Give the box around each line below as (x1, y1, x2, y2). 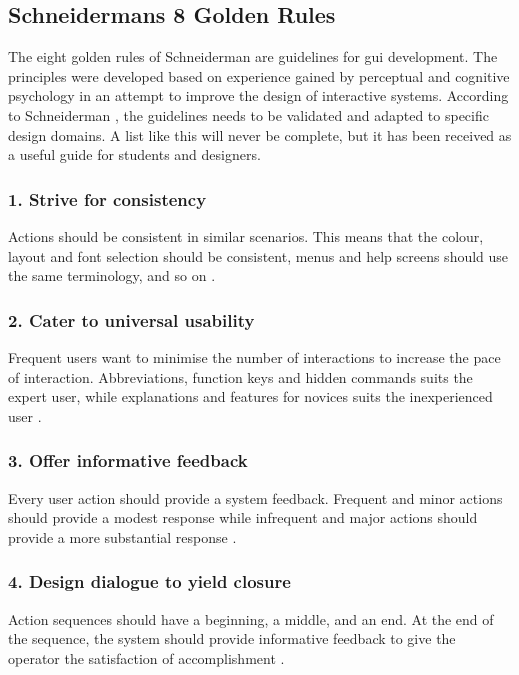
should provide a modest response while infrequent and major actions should (8, 507, 478, 528)
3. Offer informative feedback (8, 448, 248, 473)
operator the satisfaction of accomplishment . (8, 647, 285, 668)
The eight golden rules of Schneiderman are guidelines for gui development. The (8, 46, 498, 67)
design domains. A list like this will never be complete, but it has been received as (8, 124, 512, 145)
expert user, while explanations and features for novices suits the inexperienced (8, 386, 493, 407)
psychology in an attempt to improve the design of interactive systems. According (8, 85, 509, 106)
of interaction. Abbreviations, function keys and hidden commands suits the (8, 366, 473, 387)
